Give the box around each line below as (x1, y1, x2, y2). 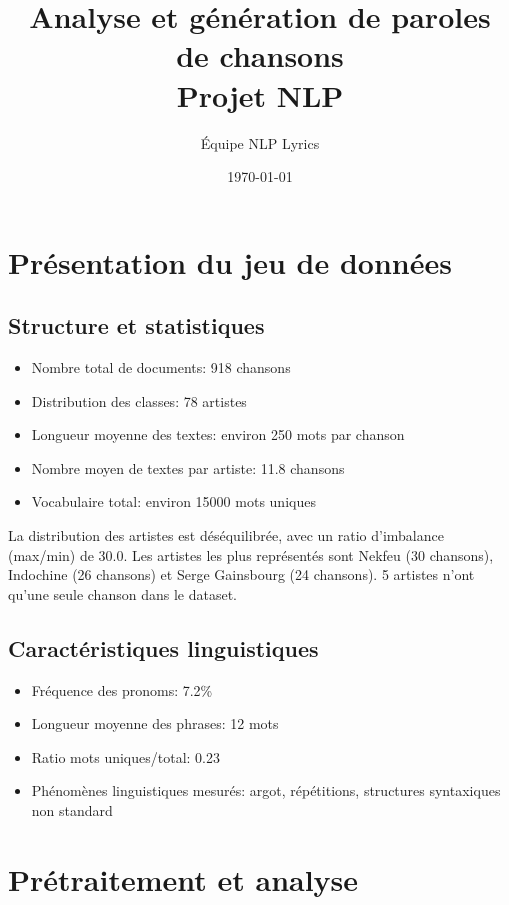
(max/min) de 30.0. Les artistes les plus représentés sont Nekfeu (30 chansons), (8, 544, 494, 565)
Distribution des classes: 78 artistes (31, 390, 247, 411)
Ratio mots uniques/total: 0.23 (31, 746, 220, 767)
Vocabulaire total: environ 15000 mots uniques (31, 491, 316, 512)
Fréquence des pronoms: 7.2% (31, 679, 213, 700)
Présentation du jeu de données (8, 241, 452, 282)
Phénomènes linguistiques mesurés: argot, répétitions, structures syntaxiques (31, 780, 501, 801)
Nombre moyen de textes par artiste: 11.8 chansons (31, 457, 345, 478)
